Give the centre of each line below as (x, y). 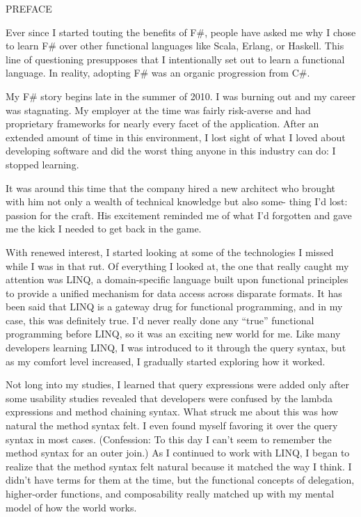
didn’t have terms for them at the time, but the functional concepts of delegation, (180, 480)
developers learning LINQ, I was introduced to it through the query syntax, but (176, 348)
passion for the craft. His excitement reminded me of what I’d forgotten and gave (179, 215)
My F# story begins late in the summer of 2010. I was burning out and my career (181, 96)
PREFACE (29, 8)
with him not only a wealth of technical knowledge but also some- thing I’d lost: (177, 201)
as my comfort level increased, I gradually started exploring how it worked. (166, 361)
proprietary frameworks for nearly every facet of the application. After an (162, 124)
